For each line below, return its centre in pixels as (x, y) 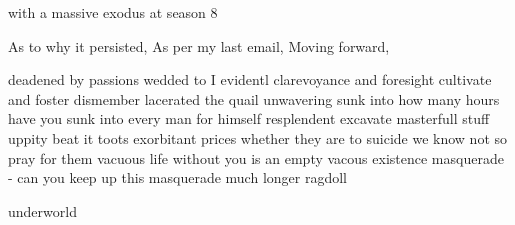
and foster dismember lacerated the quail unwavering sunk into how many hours (254, 98)
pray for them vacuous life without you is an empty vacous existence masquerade (256, 157)
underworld (42, 210)
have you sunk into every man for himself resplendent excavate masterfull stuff (249, 118)
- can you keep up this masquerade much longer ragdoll (177, 177)
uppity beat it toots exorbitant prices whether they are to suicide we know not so (257, 137)
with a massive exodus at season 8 (113, 12)
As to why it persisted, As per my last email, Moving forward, (199, 45)
